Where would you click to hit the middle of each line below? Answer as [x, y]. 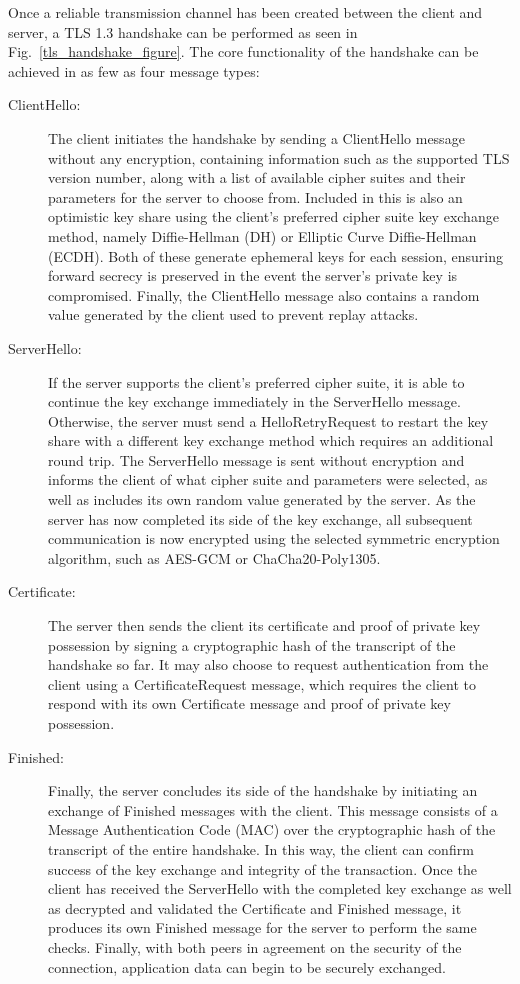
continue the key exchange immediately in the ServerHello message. [254, 401]
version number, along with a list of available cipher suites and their [257, 177]
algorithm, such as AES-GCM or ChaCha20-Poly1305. [214, 557]
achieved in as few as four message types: [134, 70]
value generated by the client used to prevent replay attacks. [233, 314]
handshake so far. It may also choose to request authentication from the [268, 664]
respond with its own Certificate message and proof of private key [249, 703]
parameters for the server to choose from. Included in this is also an [255, 196]
